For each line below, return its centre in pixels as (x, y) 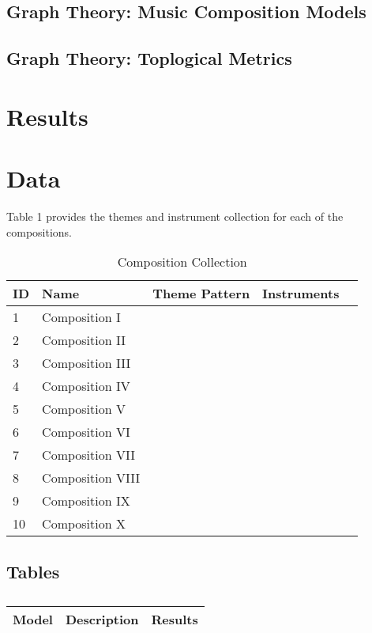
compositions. (39, 231)
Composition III (86, 363)
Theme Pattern (201, 294)
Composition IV (86, 386)
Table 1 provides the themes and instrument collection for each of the (175, 216)
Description (102, 620)
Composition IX (86, 501)
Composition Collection (182, 262)
